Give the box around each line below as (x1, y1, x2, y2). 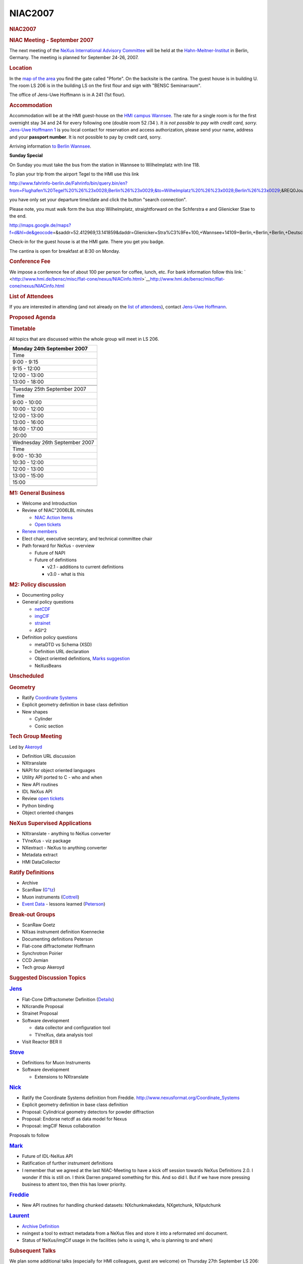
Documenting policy (22, 592, 64, 598)
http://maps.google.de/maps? (9, 222, 71, 229)
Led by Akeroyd (9, 744, 42, 750)
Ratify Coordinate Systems (22, 695, 78, 700)
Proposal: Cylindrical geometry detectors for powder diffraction (22, 1109, 154, 1115)
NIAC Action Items (34, 514, 73, 520)
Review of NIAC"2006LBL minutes (22, 507, 93, 513)
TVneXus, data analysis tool (34, 1031, 93, 1037)
